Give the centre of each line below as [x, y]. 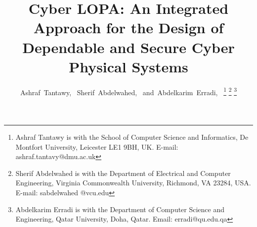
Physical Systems [128, 66]
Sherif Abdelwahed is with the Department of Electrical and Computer [123, 173]
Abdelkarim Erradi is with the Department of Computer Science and [120, 209]
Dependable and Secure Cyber [128, 47]
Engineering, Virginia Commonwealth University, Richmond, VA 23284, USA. [133, 183]
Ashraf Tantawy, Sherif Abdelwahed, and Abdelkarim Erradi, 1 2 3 [128, 91]
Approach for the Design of [128, 28]
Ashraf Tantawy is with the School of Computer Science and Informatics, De [132, 137]
